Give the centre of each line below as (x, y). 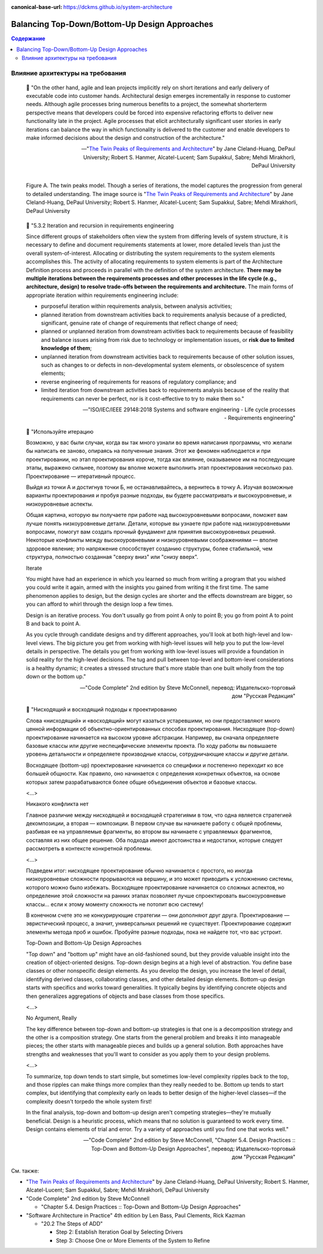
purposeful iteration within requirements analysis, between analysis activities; (137, 306)
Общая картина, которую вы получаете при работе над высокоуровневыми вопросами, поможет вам (157, 515)
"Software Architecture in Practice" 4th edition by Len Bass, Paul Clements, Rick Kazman (135, 1215)
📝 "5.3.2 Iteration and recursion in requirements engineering (100, 225)
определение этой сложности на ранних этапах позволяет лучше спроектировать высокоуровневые (156, 896)
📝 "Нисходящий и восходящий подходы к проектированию (102, 709)
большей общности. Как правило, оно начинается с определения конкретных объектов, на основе (153, 774)
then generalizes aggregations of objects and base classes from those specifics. (126, 996)
